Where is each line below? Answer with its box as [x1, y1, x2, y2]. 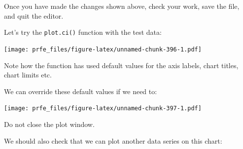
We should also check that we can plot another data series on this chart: [4, 135, 222, 146]
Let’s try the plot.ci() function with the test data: [4, 27, 162, 37]
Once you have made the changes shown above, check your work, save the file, [4, 1, 240, 11]
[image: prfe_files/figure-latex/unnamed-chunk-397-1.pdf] [4, 105, 202, 112]
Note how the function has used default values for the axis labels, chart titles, [4, 60, 239, 70]
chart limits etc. [4, 70, 52, 80]
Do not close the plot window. [4, 119, 95, 129]
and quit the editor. [4, 10, 64, 21]
